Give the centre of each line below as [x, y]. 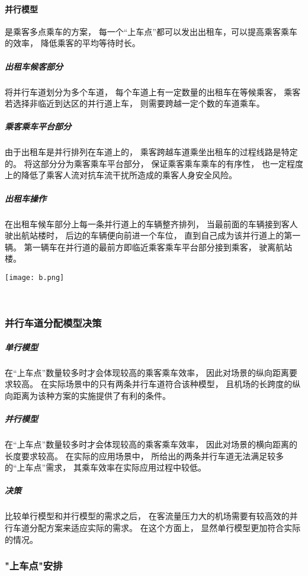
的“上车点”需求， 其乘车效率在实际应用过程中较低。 [105, 467]
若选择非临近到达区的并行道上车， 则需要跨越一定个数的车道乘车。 [135, 103]
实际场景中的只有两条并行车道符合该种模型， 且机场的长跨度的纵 [175, 384]
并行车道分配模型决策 [53, 323]
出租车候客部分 [34, 66]
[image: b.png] [35, 278]
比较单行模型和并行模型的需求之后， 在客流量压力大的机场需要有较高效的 [147, 516]
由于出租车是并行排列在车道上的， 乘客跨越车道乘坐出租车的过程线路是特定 [151, 152]
